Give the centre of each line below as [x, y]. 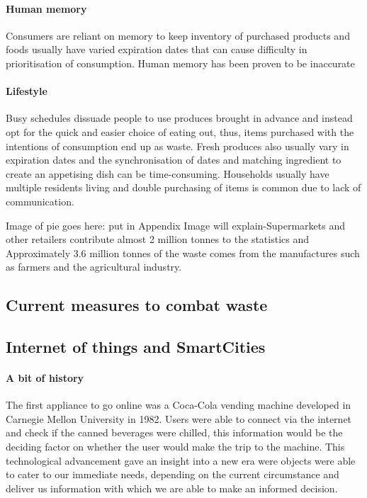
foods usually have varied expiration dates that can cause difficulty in [157, 49]
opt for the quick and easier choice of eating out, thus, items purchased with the [180, 131]
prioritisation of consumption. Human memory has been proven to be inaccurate [180, 63]
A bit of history [45, 378]
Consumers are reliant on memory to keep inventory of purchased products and [178, 35]
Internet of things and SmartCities [136, 347]
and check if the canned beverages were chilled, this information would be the [174, 432]
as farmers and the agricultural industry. [94, 267]
